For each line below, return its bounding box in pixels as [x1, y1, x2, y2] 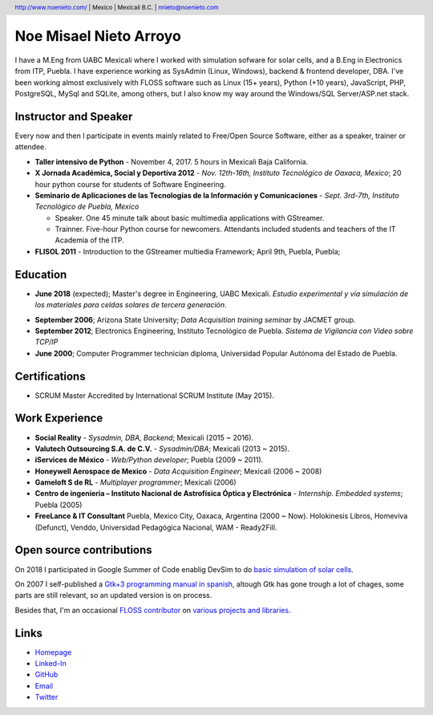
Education [14, 267, 67, 281]
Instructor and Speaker [14, 109, 133, 124]
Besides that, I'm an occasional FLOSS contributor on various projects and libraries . [14, 605, 291, 615]
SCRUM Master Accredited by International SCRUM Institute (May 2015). [34, 390, 274, 400]
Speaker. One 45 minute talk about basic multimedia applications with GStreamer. [55, 213, 325, 222]
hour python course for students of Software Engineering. [34, 179, 226, 189]
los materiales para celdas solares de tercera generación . [34, 300, 228, 310]
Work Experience [14, 412, 103, 425]
